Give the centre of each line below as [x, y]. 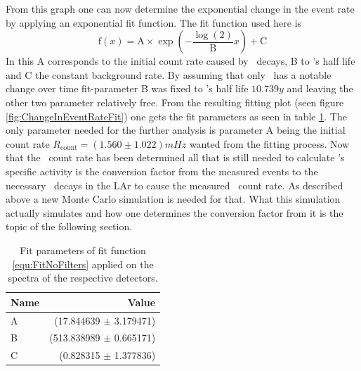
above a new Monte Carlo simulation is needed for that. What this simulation [173, 199]
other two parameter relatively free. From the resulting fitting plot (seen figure [175, 102]
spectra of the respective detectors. [83, 278]
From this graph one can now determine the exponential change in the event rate [180, 8]
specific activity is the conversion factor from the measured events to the [162, 171]
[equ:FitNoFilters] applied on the [83, 264]
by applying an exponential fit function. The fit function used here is [154, 22]
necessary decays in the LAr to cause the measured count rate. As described [175, 185]
